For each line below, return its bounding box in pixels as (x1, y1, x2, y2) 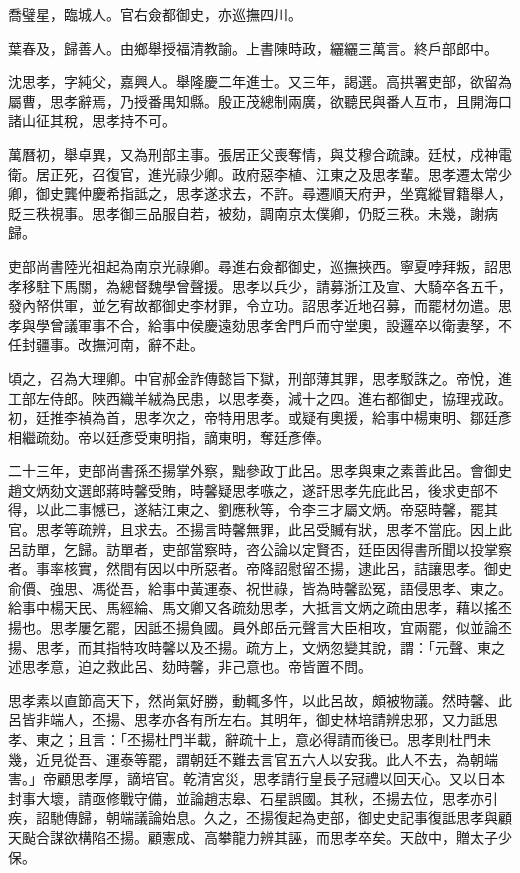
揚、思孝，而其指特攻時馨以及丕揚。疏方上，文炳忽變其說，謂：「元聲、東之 (8, 636, 505, 657)
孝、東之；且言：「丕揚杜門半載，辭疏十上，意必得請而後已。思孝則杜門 (8, 729, 477, 749)
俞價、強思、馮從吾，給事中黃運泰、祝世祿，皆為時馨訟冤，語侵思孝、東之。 (8, 577, 512, 598)
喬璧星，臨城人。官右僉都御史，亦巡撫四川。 (8, 4, 302, 24)
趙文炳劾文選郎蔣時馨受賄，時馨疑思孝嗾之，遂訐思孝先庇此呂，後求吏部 (8, 479, 484, 500)
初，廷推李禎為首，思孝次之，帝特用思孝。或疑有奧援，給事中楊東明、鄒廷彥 (8, 407, 512, 428)
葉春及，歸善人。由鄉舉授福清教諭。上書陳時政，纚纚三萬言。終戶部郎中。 (8, 37, 498, 58)
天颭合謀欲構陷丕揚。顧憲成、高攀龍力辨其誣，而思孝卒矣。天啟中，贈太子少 (8, 826, 512, 847)
